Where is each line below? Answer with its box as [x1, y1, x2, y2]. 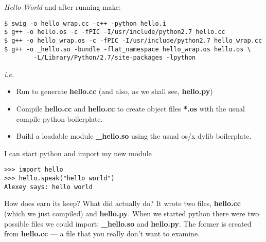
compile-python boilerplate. [16, 113, 103, 124]
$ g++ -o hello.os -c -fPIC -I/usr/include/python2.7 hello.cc [4, 28, 225, 36]
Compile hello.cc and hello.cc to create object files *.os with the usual [16, 103, 245, 114]
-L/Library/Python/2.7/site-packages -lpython [33, 54, 196, 62]
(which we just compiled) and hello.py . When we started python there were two [4, 208, 259, 218]
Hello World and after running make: [4, 2, 121, 12]
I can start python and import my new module [4, 147, 152, 158]
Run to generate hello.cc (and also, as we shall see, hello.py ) [16, 86, 213, 97]
